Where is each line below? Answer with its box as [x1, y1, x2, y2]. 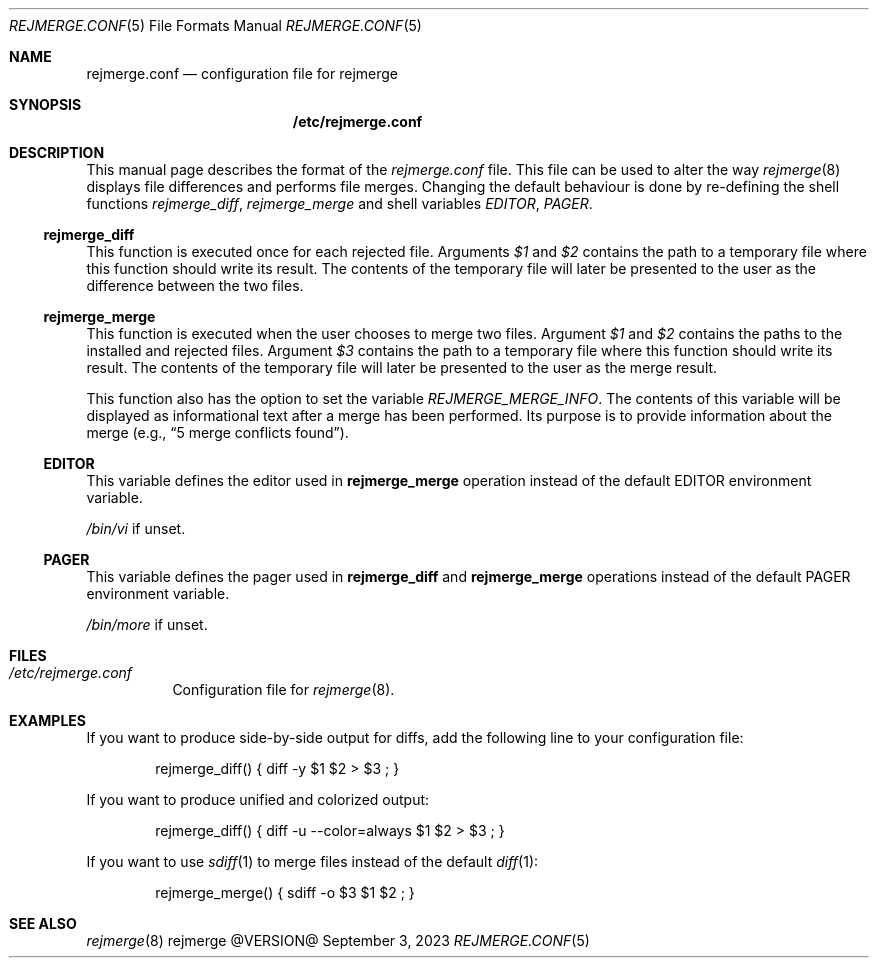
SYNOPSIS [9, 96, 82, 113]
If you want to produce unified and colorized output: [86, 791, 430, 808]
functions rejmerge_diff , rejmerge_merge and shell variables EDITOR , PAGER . [86, 195, 593, 212]
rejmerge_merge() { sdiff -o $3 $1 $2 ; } [155, 884, 415, 901]
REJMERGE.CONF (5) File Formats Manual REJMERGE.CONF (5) [9, 17, 422, 34]
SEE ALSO [9, 915, 77, 932]
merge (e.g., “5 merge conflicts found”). [86, 424, 349, 441]
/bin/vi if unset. [86, 520, 186, 537]
